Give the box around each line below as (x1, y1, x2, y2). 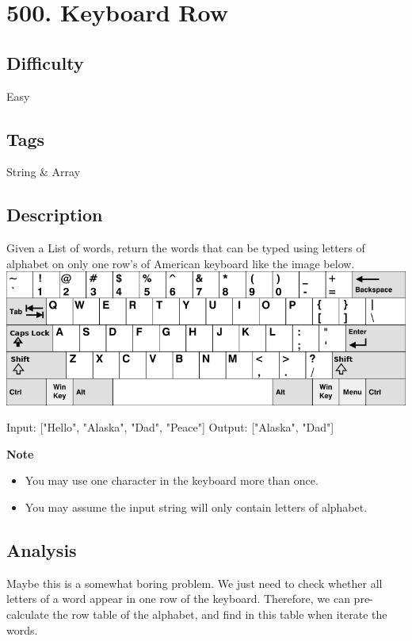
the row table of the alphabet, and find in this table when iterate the (52, 605, 387, 622)
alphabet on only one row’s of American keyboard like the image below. (6, 255, 355, 271)
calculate (6, 605, 49, 622)
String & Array (6, 163, 81, 180)
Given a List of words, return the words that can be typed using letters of (6, 240, 365, 256)
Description (6, 202, 103, 227)
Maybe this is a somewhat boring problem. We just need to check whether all (6, 574, 383, 591)
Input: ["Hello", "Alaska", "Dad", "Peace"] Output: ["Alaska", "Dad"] (6, 419, 334, 436)
